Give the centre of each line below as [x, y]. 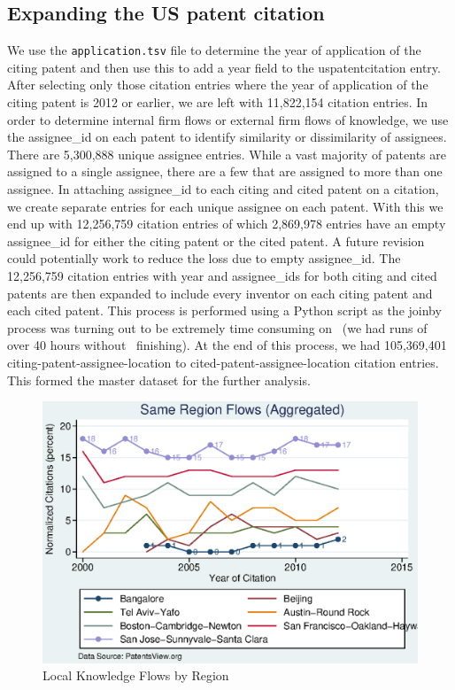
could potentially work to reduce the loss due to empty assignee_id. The [204, 258]
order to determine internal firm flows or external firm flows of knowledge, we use [228, 119]
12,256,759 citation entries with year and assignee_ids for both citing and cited [222, 275]
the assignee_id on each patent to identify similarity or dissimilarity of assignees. [227, 137]
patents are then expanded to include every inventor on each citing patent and [220, 293]
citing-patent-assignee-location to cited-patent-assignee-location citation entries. [223, 362]
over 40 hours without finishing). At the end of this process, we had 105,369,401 [227, 345]
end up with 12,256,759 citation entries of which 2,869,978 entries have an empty [227, 224]
